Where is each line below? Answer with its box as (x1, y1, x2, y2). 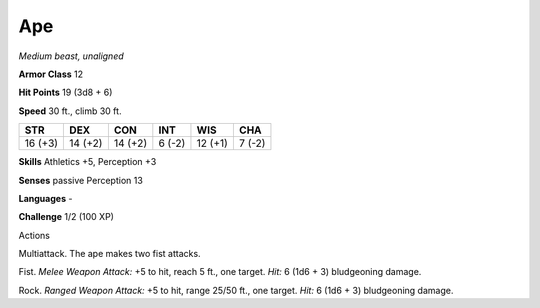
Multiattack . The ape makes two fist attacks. (18, 248, 201, 260)
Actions (18, 229, 50, 241)
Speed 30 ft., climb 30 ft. (18, 105, 122, 117)
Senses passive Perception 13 (18, 174, 144, 186)
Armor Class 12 (18, 68, 84, 80)
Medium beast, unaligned (18, 50, 124, 62)
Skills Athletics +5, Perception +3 (18, 156, 157, 168)
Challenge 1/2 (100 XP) (18, 211, 115, 223)
